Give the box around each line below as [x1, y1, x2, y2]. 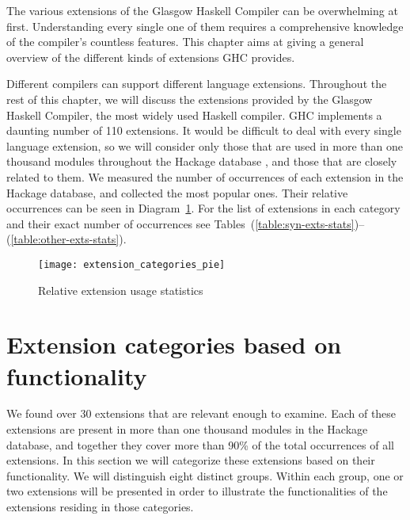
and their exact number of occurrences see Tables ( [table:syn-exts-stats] [6, 215, 355, 231]
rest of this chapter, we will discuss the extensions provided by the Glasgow [6, 90, 373, 107]
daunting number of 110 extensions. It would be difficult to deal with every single [6, 122, 401, 139]
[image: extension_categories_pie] [38, 258, 226, 270]
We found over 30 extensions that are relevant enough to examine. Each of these [6, 405, 397, 422]
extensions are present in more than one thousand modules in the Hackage [6, 421, 368, 438]
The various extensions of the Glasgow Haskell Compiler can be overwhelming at [6, 2, 398, 18]
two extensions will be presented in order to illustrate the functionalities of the [6, 483, 388, 499]
